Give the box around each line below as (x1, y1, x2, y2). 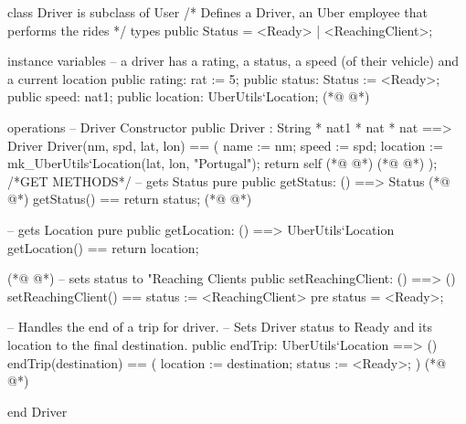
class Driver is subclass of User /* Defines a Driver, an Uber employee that (7, 3, 428, 21)
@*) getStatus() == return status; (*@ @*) (7, 189, 252, 208)
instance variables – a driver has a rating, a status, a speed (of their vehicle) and (7, 51, 460, 70)
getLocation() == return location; (7, 238, 199, 257)
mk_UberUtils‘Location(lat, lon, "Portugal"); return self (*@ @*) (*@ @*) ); (7, 154, 438, 173)
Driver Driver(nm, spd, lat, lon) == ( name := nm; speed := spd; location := (7, 135, 443, 154)
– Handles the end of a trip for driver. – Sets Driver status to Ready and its (7, 317, 432, 336)
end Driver (7, 401, 68, 420)
